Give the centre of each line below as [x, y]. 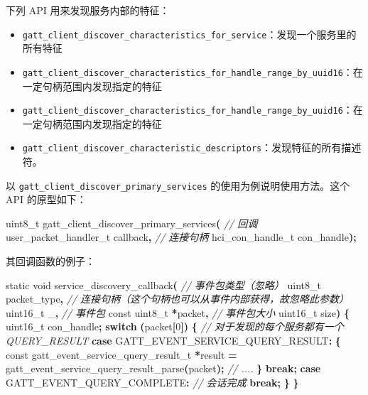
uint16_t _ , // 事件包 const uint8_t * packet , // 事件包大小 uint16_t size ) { [178, 312]
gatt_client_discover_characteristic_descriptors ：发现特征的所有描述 [192, 147]
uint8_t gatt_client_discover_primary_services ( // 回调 [132, 223]
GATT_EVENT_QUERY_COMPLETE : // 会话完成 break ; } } [152, 382]
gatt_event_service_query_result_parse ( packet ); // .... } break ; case [163, 368]
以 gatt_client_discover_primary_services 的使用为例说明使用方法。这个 [178, 185]
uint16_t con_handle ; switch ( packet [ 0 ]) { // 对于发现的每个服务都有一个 [175, 326]
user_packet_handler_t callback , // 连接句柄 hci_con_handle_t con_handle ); [181, 237]
